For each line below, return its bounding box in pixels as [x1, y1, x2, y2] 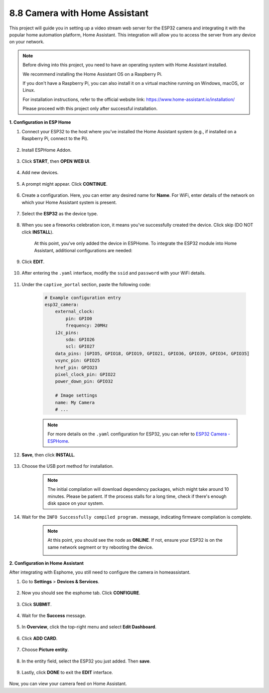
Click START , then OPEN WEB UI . [21, 158, 91, 164]
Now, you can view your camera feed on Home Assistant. [9, 681, 127, 687]
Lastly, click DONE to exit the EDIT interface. [21, 669, 113, 675]
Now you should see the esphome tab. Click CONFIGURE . [21, 590, 140, 596]
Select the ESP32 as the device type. [21, 210, 98, 217]
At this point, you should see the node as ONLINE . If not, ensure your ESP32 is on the [47, 537, 223, 543]
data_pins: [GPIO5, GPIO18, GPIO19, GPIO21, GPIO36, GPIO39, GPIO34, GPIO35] [55, 350, 250, 356]
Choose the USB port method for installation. [21, 463, 114, 469]
